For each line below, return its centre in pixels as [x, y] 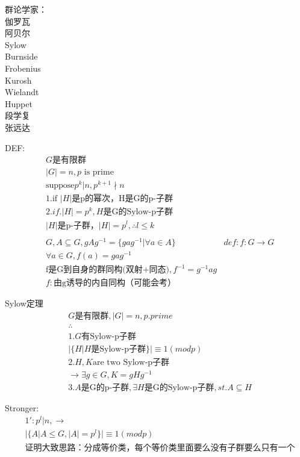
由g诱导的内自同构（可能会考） [115, 283]
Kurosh [18, 80]
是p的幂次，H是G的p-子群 [122, 199]
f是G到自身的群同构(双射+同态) [108, 270]
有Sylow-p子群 [109, 337]
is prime [99, 173]
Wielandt [22, 92]
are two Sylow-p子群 [131, 363]
